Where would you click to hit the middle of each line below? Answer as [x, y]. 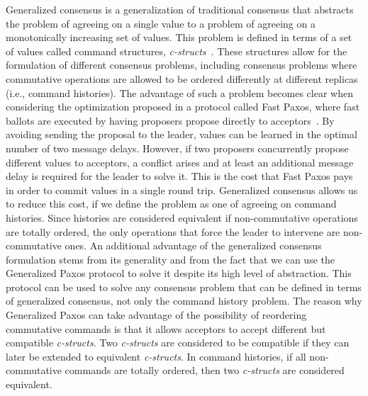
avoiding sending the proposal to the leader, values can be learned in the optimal [182, 134]
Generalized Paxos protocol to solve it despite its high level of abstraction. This [179, 273]
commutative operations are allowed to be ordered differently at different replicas [182, 78]
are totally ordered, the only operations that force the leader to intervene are [173, 231]
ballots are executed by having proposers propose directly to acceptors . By [170, 120]
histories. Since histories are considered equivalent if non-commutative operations [182, 217]
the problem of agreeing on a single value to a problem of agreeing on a [161, 23]
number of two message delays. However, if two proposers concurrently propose [177, 148]
